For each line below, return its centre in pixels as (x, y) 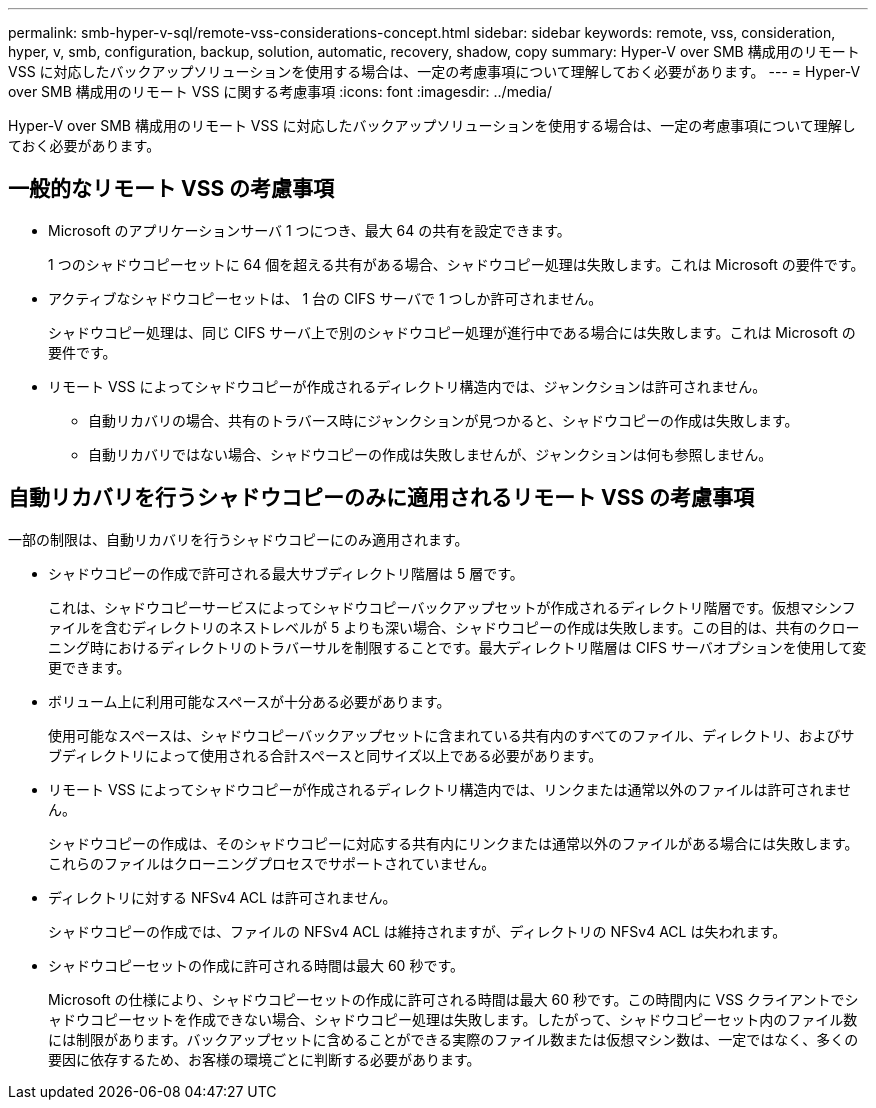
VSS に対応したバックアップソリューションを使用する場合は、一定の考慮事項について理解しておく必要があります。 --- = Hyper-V (434, 71)
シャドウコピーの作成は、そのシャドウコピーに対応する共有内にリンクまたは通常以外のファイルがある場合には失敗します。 (453, 843)
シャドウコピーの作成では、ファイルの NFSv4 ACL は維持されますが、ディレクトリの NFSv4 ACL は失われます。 (417, 931)
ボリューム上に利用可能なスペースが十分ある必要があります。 (249, 701)
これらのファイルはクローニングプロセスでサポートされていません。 (272, 863)
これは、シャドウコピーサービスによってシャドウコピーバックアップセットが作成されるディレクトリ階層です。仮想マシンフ (452, 607)
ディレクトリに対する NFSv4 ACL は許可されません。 (222, 897)
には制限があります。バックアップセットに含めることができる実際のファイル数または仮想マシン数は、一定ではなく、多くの (453, 1039)
